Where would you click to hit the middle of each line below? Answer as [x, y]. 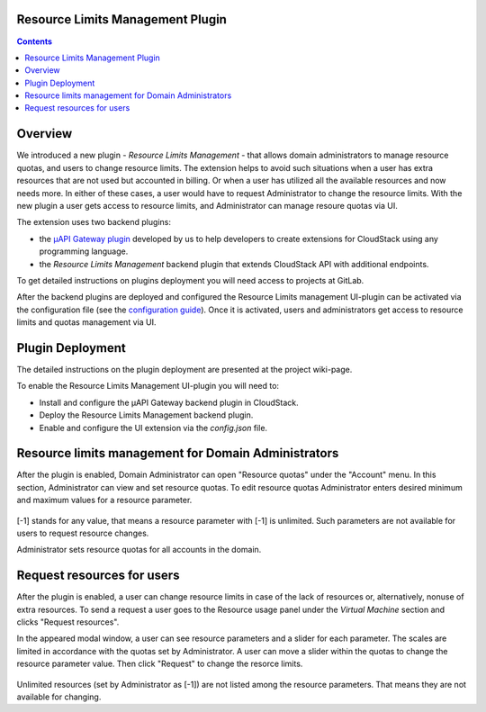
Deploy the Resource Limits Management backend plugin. [146, 415]
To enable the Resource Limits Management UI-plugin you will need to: [148, 386]
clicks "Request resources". [68, 622]
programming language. [84, 251]
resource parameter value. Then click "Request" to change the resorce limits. [160, 664]
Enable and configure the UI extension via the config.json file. [153, 428]
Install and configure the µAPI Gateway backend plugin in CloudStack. [169, 402]
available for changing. [59, 697]
